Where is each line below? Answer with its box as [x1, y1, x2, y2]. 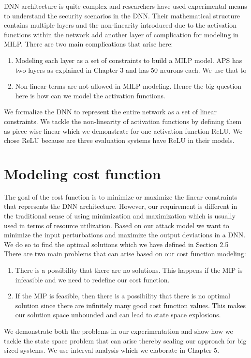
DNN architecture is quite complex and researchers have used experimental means [4, 1, 247, 11]
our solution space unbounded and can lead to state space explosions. [15, 310, 221, 320]
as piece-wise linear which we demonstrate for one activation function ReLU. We [4, 125, 243, 136]
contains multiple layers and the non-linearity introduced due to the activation [4, 20, 236, 30]
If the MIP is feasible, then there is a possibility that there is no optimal [15, 291, 230, 301]
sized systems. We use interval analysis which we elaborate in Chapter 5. [4, 345, 220, 355]
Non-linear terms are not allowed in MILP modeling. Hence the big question [15, 81, 242, 91]
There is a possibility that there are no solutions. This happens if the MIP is [15, 265, 243, 275]
